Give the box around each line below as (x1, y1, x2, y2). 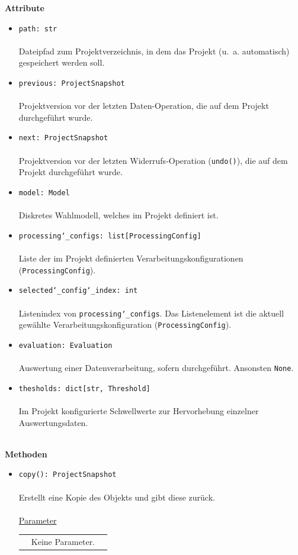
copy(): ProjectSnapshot (18, 470, 117, 479)
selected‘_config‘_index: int (18, 286, 138, 295)
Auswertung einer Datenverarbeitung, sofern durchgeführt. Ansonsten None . (18, 362, 294, 374)
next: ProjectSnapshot (18, 134, 108, 143)
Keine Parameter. (31, 535, 95, 548)
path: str (18, 24, 57, 33)
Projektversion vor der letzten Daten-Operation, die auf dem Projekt (18, 99, 269, 112)
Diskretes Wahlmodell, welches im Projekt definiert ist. (18, 209, 219, 221)
